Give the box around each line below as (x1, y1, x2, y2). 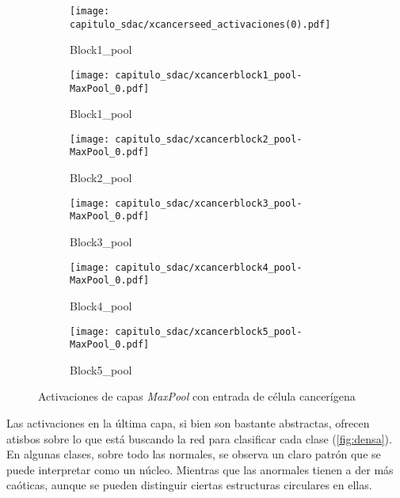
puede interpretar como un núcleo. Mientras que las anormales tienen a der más (6, 461, 394, 477)
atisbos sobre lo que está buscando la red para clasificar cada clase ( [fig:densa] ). (6, 430, 392, 447)
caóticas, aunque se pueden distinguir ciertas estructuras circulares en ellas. (6, 477, 372, 493)
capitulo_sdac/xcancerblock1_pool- (115, 69, 303, 81)
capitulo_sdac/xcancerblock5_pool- (115, 325, 303, 337)
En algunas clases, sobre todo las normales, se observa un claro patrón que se (6, 446, 381, 462)
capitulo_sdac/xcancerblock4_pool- (115, 261, 303, 273)
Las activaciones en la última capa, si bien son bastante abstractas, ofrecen (6, 415, 370, 431)
